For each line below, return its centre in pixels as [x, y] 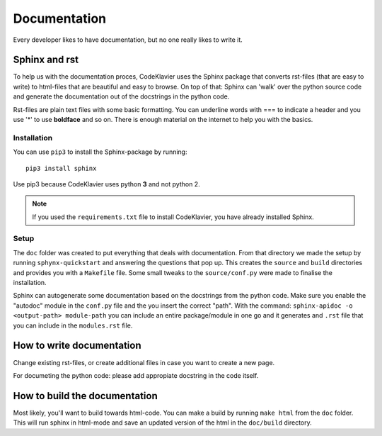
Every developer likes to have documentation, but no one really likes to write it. [128, 40]
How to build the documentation [86, 396]
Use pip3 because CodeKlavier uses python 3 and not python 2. [107, 184]
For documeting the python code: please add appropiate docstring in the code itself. [136, 375]
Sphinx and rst [46, 60]
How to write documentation [77, 346]
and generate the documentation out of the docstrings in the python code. [121, 96]
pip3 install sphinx [61, 168]
